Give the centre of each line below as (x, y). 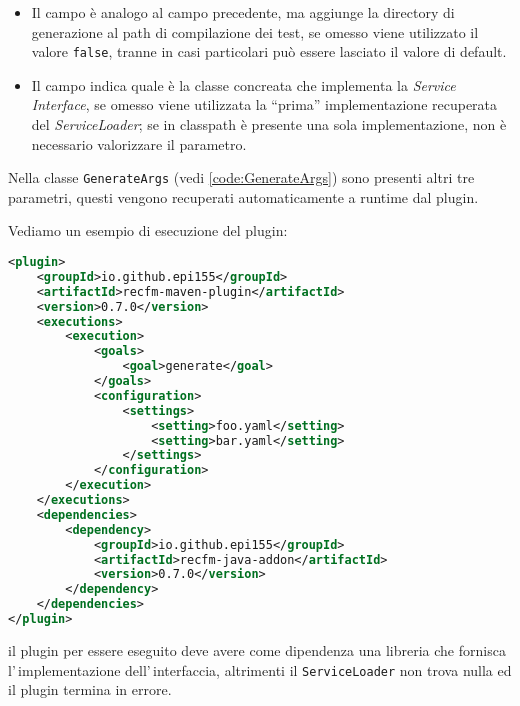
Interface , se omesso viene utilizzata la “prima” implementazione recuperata (264, 104)
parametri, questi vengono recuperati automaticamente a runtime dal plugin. (243, 196)
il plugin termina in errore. (90, 689)
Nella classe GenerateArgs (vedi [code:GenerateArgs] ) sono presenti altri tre (241, 177)
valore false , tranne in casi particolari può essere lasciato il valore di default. (269, 51)
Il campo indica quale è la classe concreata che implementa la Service (243, 84)
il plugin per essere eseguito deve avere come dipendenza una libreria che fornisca (257, 649)
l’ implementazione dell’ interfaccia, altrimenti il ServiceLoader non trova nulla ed (260, 669)
